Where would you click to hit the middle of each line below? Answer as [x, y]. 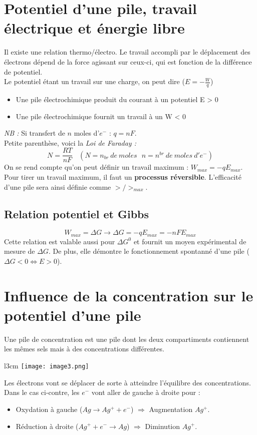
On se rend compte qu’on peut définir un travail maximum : [96, 167]
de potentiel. [23, 71]
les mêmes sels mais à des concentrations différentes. [84, 349]
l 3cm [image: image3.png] [47, 366]
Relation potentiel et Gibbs [77, 213]
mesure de [20, 251]
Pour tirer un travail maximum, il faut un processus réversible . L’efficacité [123, 176]
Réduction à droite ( [47, 426]
